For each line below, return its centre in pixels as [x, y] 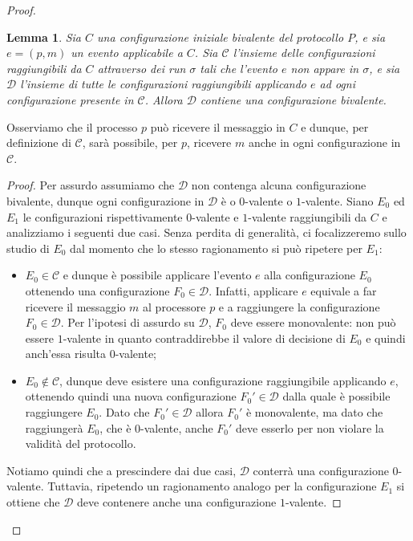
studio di [28, 248]
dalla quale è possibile [336, 396]
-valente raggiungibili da [308, 216]
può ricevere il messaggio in [218, 126]
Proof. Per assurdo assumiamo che [91, 185]
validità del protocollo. [81, 443]
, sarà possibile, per [130, 142]
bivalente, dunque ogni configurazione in [105, 200]
